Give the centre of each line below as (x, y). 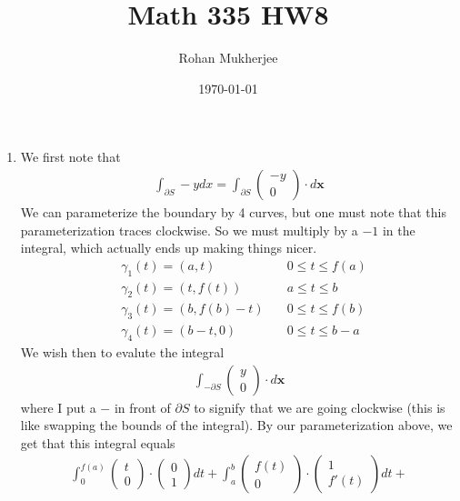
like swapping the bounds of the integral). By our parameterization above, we (236, 425)
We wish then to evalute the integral (122, 352)
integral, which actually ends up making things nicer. (169, 248)
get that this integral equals (98, 442)
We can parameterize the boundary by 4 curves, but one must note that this (234, 211)
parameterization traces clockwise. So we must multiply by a (189, 230)
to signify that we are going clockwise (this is (320, 407)
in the (399, 230)
